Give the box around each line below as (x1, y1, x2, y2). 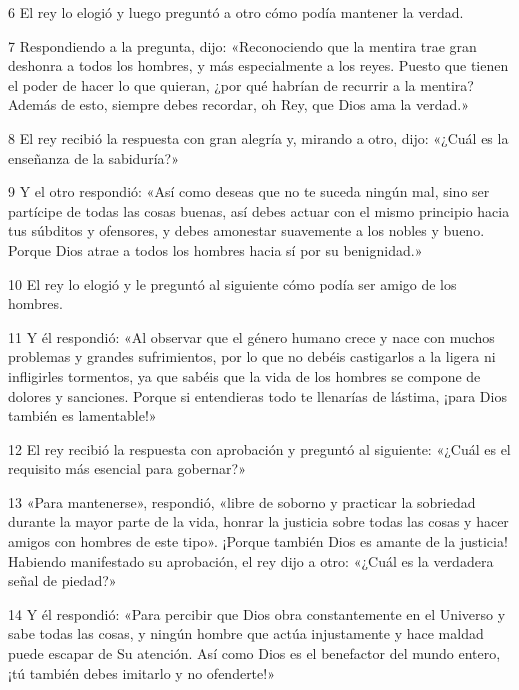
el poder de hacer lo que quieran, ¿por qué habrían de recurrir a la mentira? (8, 74, 474, 95)
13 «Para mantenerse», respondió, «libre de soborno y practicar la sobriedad (8, 491, 476, 512)
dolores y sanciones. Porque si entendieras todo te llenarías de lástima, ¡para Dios (8, 385, 507, 406)
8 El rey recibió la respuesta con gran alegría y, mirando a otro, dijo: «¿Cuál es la (8, 127, 509, 148)
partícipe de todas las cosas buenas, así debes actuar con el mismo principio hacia (8, 200, 510, 221)
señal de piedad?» (8, 570, 117, 591)
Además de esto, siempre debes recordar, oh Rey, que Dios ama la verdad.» (8, 94, 469, 115)
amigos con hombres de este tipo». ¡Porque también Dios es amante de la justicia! (8, 531, 508, 552)
